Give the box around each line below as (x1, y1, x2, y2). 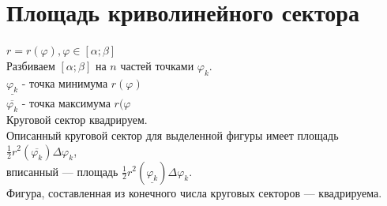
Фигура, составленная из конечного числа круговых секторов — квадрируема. (6, 184, 382, 200)
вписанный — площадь (6, 163, 118, 179)
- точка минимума (21, 74, 108, 91)
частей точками (120, 57, 194, 73)
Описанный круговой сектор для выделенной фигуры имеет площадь (6, 126, 339, 143)
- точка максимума (21, 94, 111, 110)
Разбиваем (6, 57, 55, 73)
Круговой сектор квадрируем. (6, 111, 148, 128)
